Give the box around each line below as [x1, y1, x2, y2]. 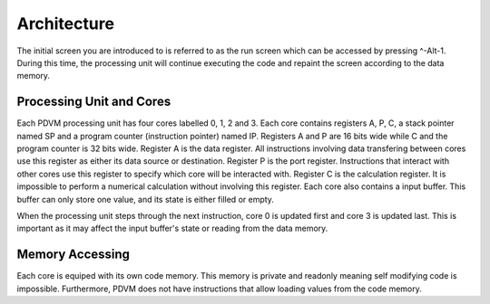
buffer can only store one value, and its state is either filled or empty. [16, 194, 274, 204]
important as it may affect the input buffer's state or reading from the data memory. [16, 223, 328, 234]
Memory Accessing [16, 247, 131, 262]
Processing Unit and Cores [16, 94, 171, 109]
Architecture [16, 14, 115, 33]
